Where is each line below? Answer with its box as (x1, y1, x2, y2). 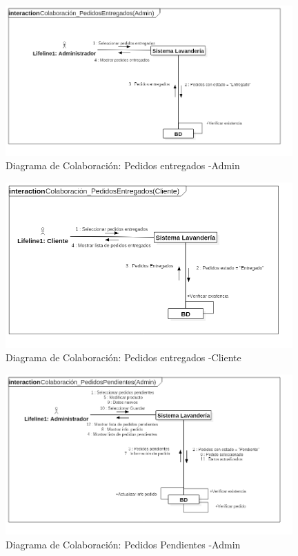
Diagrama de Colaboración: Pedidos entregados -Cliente (6, 350, 241, 365)
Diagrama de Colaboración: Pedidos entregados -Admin (6, 158, 240, 173)
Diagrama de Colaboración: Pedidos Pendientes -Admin (6, 537, 241, 551)
